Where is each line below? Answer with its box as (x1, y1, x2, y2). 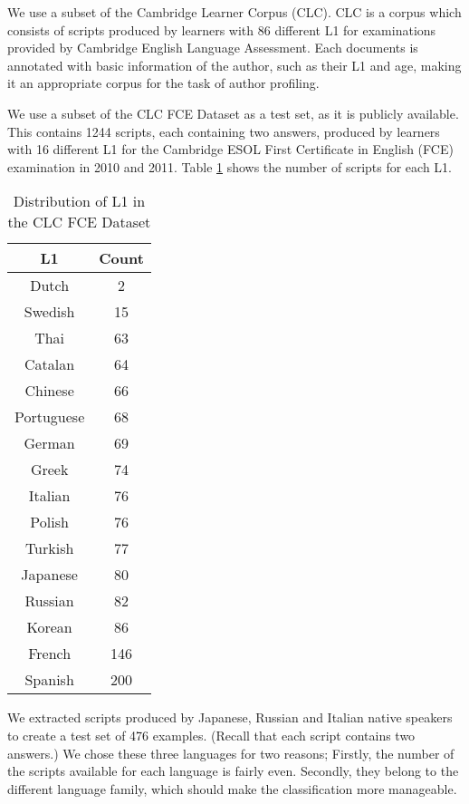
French (28, 643, 72, 664)
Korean (26, 616, 72, 638)
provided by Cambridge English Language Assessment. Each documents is (7, 38, 418, 57)
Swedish (24, 301, 75, 323)
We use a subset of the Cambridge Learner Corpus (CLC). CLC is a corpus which (7, 3, 462, 21)
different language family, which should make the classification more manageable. (7, 779, 457, 798)
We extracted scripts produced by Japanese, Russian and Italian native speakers (7, 708, 453, 727)
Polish (30, 511, 69, 533)
